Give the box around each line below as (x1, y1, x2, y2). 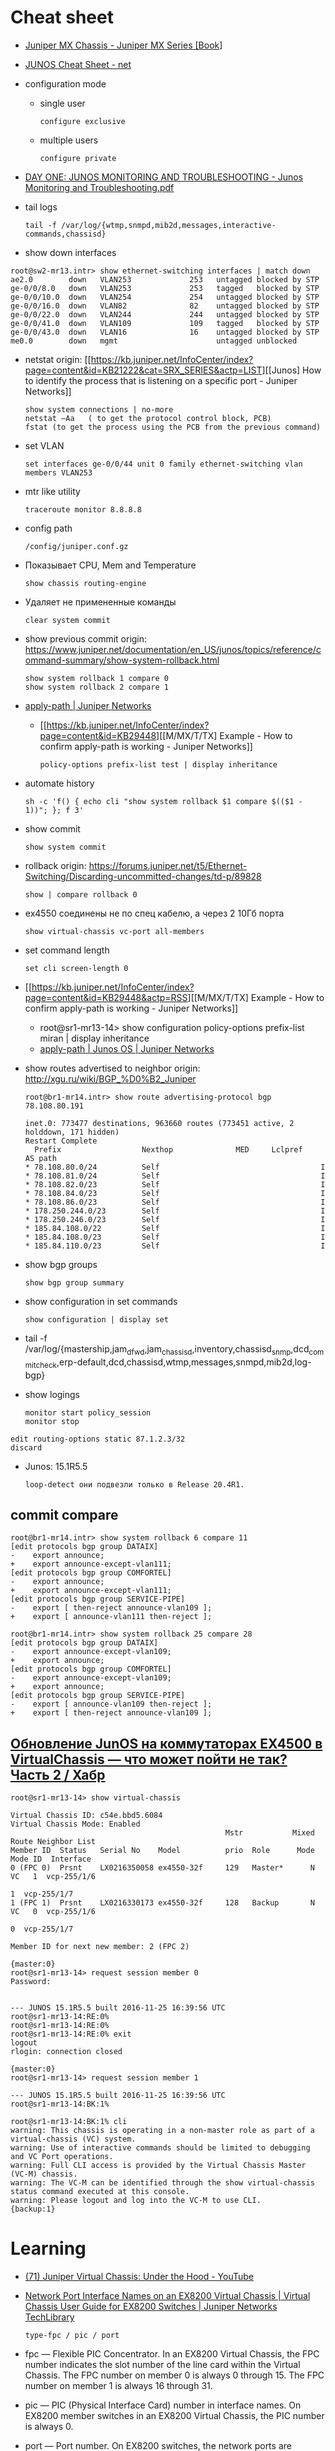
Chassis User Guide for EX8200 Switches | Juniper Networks (24, 2301, 278, 2313)
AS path (24, 1153, 57, 1163)
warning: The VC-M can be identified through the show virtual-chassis (10, 2178, 315, 2188)
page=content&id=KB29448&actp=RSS (24, 991, 188, 1003)
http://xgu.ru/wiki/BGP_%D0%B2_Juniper (24, 1072, 197, 1085)
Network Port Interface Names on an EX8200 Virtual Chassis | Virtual (24, 2290, 311, 2302)
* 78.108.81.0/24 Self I (24, 1171, 326, 1181)
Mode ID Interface (10, 1854, 92, 1865)
